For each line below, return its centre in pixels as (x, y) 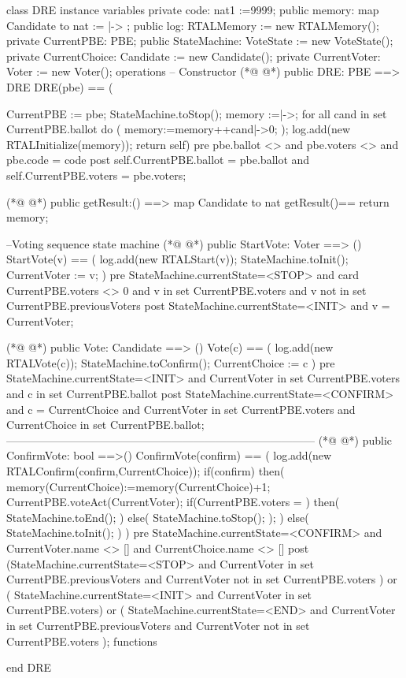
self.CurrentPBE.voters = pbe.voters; (96, 175)
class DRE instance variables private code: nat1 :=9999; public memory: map (193, 9)
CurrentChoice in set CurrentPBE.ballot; (105, 425)
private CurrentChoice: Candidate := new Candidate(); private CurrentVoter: (194, 56)
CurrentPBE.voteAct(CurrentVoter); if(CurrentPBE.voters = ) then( (173, 502)
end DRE (29, 667)
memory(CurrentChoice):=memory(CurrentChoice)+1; (138, 486)
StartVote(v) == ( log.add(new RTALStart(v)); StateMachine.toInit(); (177, 259)
